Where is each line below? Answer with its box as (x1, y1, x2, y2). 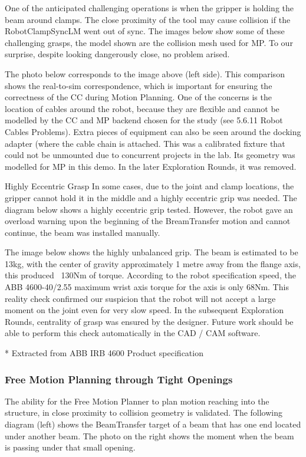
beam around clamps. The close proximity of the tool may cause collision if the (5, 13, 291, 25)
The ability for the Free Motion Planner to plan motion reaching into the (5, 394, 269, 407)
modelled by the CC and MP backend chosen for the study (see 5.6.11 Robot (5, 114, 283, 126)
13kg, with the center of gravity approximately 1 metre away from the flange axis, (5, 257, 301, 269)
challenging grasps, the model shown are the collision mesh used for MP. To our (5, 36, 293, 48)
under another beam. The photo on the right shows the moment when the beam (5, 429, 294, 442)
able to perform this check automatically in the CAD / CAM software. (5, 327, 261, 339)
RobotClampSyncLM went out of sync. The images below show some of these (5, 25, 285, 37)
